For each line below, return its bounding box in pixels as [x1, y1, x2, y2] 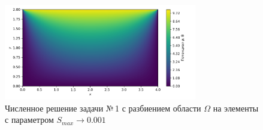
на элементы [213, 101, 259, 114]
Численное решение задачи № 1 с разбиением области [5, 101, 201, 114]
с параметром [5, 113, 54, 126]
